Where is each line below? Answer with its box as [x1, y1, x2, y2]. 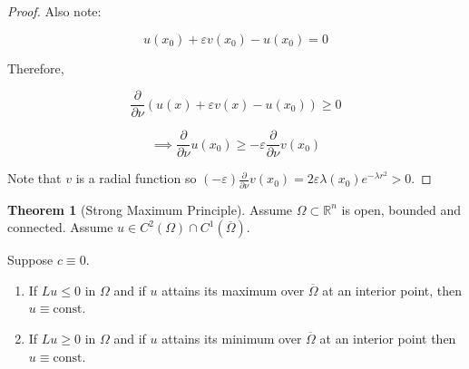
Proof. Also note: [7, 2, 102, 20]
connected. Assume [7, 218, 113, 237]
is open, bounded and [341, 199, 462, 218]
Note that [7, 169, 62, 188]
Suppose [7, 250, 54, 269]
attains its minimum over [161, 329, 302, 347]
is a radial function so [75, 169, 197, 188]
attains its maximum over [161, 280, 305, 299]
